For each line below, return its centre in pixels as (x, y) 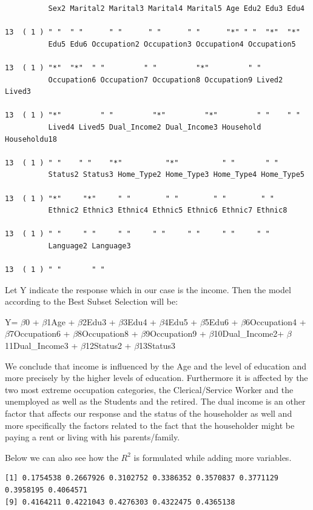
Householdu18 (31, 139)
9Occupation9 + (176, 333)
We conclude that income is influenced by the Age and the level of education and (156, 366)
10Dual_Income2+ (249, 333)
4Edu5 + (181, 321)
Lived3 (18, 92)
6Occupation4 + (276, 321)
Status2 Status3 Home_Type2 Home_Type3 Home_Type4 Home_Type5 (176, 175)
